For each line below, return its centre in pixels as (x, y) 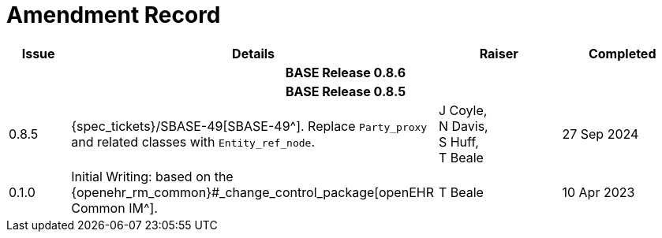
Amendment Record (114, 15)
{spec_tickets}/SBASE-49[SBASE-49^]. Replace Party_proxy (249, 126)
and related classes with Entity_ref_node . (193, 141)
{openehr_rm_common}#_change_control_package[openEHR (252, 192)
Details (254, 53)
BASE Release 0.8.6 (346, 72)
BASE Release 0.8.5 (346, 91)
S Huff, (458, 141)
